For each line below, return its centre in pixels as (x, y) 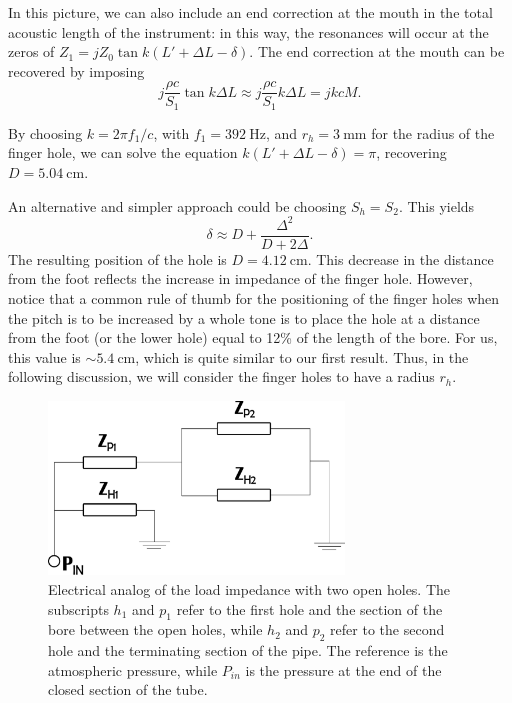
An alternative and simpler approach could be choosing (177, 205)
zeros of (31, 51)
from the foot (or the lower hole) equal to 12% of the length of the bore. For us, (253, 337)
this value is (44, 356)
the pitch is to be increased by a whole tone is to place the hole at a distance (244, 317)
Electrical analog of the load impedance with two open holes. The (249, 589)
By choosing (45, 132)
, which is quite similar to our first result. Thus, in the (302, 356)
